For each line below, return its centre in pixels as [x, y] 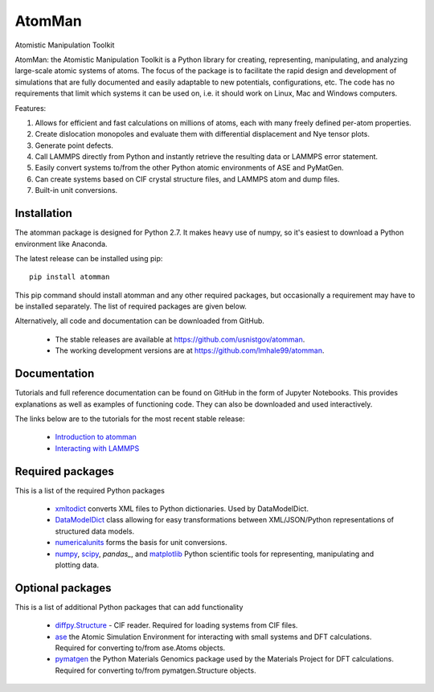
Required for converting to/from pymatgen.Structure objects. [156, 670]
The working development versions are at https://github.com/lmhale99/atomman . [190, 350]
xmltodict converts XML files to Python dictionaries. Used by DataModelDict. [182, 509]
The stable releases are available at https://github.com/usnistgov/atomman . [180, 339]
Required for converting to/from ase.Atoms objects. [140, 648]
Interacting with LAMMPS [97, 448]
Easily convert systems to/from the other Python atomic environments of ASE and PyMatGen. [190, 168]
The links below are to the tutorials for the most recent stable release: [130, 419]
